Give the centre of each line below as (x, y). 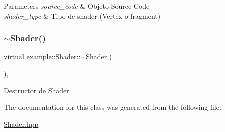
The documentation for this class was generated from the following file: (113, 107)
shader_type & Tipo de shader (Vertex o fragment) (82, 16)
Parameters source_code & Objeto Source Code (77, 6)
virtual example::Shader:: (42, 57)
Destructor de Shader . (38, 90)
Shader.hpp (21, 123)
